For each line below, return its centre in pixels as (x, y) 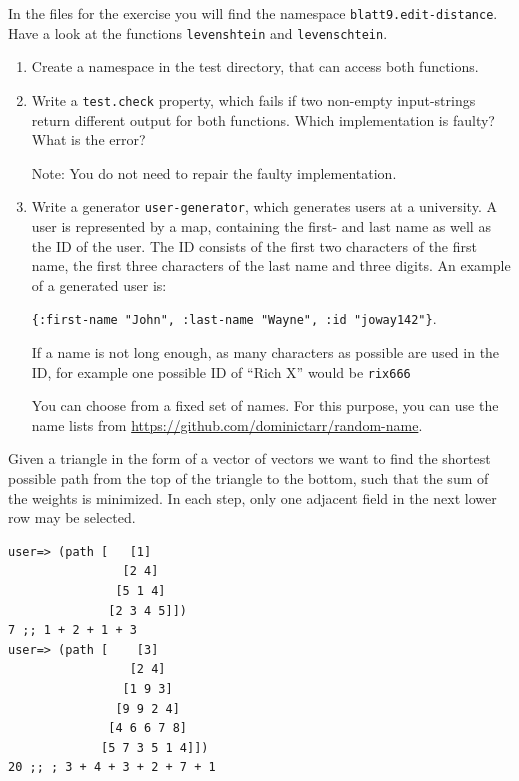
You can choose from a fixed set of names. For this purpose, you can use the (265, 405)
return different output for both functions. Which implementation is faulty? (263, 119)
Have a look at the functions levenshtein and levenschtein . (198, 32)
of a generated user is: (99, 284)
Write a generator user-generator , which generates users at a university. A (264, 206)
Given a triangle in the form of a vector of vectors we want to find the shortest (249, 458)
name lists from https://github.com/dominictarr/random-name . (227, 424)
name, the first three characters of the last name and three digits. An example (271, 265)
